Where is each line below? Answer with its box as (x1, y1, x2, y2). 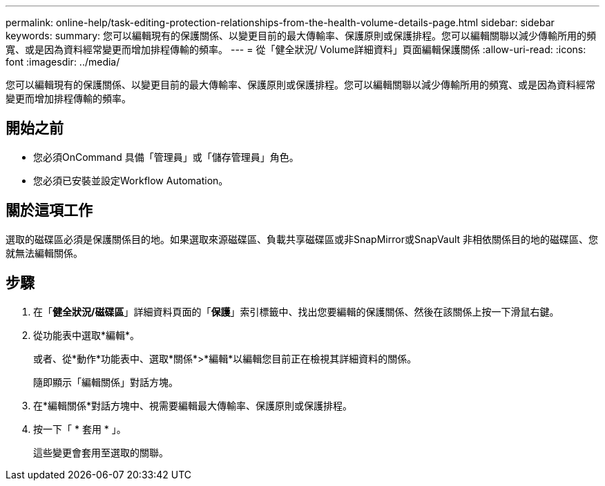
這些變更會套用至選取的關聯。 (33, 446, 169, 458)
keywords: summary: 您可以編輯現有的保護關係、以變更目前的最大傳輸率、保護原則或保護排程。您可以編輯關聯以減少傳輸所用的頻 (6, 30, 597, 41)
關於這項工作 (6, 202, 93, 220)
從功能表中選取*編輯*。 (33, 329, 140, 341)
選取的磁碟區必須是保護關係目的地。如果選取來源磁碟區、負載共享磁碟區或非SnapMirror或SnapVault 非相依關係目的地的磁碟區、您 (6, 233, 599, 245)
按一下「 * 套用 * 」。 (33, 422, 126, 435)
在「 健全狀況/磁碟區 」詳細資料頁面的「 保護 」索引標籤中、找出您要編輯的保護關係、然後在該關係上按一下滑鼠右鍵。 (33, 305, 559, 318)
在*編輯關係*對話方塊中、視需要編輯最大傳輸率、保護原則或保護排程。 (33, 399, 353, 411)
